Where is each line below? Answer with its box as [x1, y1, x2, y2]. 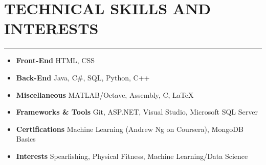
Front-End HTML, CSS [16, 55, 95, 66]
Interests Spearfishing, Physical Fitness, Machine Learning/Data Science [16, 150, 248, 161]
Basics [16, 133, 36, 144]
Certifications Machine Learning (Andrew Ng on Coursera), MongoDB [16, 123, 243, 134]
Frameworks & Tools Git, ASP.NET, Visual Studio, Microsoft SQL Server [16, 106, 258, 117]
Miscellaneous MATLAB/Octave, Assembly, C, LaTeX [16, 89, 194, 100]
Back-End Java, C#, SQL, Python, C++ [16, 72, 150, 82]
